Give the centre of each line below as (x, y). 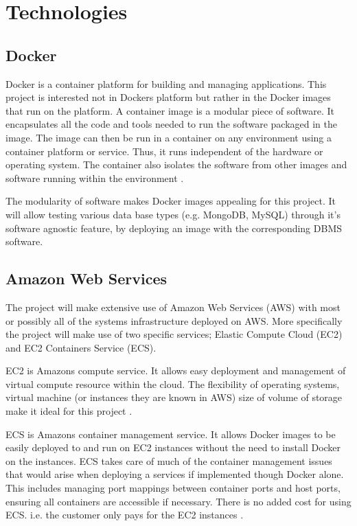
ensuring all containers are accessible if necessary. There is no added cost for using (178, 501)
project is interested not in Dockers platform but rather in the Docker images (168, 97)
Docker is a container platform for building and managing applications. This (166, 83)
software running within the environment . (95, 178)
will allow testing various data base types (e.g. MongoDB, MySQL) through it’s (173, 214)
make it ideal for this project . (69, 411)
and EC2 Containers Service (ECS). (81, 347)
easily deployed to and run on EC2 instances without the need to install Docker (173, 447)
